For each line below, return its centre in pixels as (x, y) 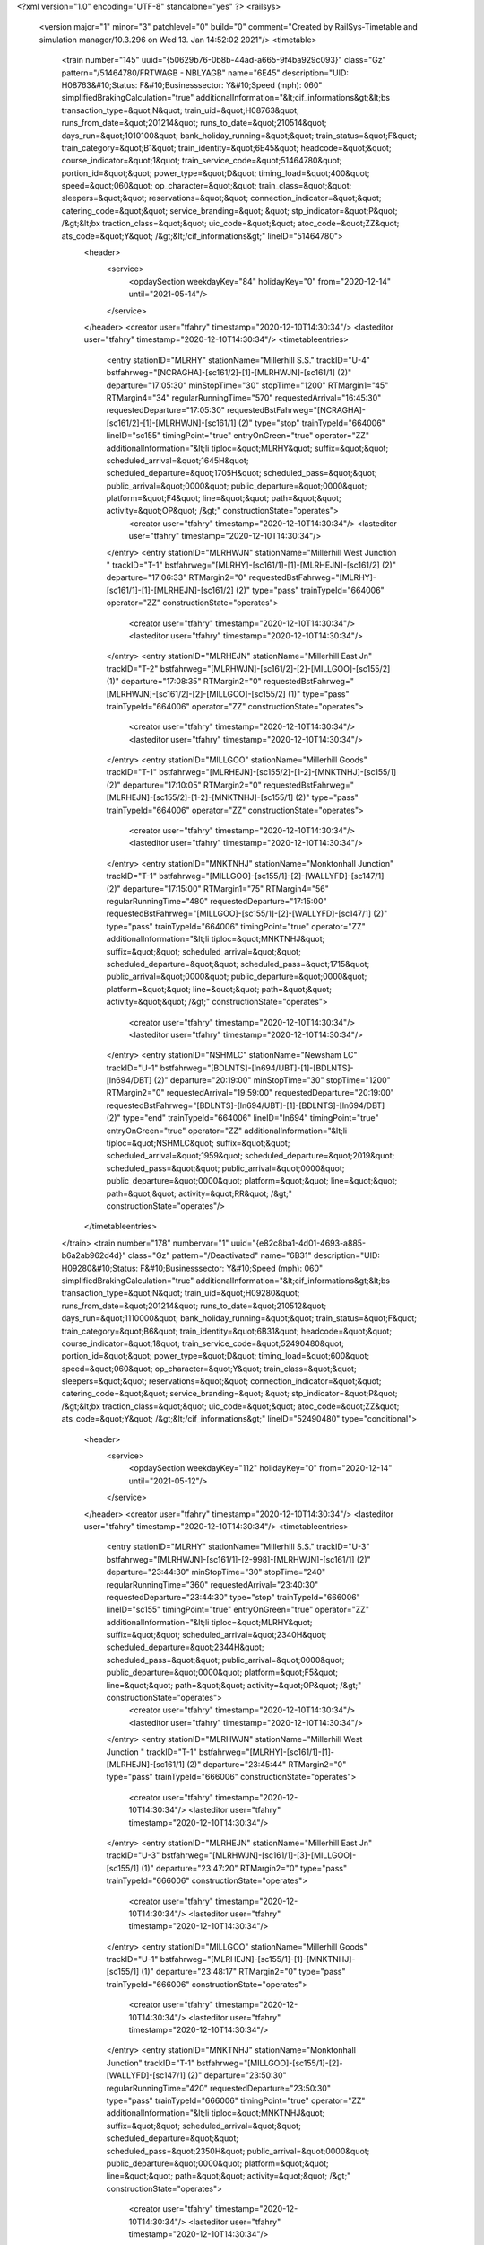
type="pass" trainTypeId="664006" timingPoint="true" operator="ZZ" (236, 926)
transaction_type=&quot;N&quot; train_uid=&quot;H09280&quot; (181, 1293)
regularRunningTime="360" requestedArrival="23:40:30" (212, 1584)
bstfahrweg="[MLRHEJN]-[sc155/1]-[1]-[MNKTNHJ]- (258, 1959)
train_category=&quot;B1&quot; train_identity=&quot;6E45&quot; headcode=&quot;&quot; (226, 147)
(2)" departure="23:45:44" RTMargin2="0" (267, 1764)
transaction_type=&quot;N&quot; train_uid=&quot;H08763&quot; (180, 110)
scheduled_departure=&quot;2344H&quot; (185, 1647)
